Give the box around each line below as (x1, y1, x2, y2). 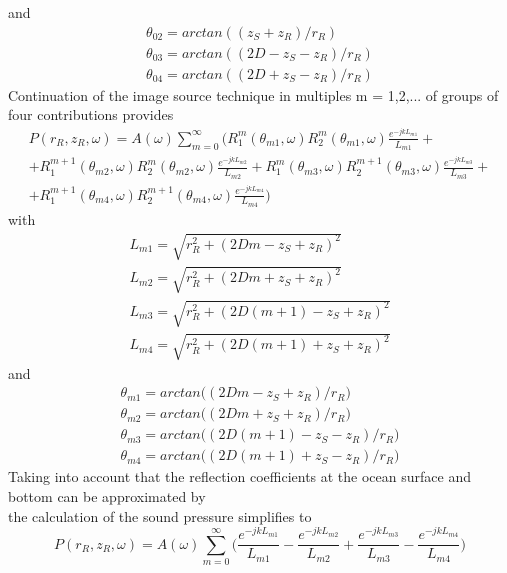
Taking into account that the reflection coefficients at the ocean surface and (8, 466, 471, 487)
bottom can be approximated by (8, 486, 206, 507)
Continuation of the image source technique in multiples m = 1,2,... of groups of (8, 84, 499, 105)
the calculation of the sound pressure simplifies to (8, 505, 312, 526)
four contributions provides (8, 104, 174, 125)
